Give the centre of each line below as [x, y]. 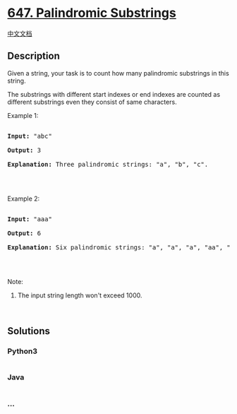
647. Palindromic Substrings [92, 13]
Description [34, 56]
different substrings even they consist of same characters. [92, 102]
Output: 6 [24, 233]
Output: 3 [24, 150]
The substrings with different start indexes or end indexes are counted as [114, 94]
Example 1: [23, 115]
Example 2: [24, 199]
